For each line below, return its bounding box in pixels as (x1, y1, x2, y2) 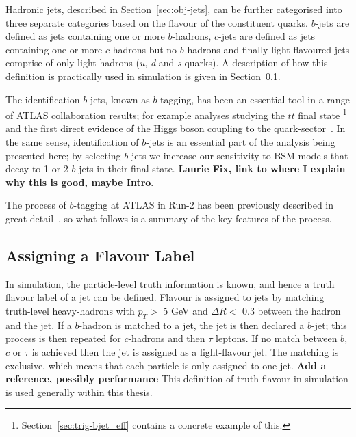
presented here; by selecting (5, 148, 121, 162)
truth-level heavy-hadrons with (5, 303, 135, 317)
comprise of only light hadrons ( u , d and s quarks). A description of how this (5, 55, 328, 70)
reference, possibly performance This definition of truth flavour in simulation (5, 371, 348, 386)
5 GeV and (163, 303, 208, 317)
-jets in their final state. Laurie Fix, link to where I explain (75, 161, 346, 176)
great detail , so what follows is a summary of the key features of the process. (5, 211, 332, 225)
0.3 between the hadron (242, 303, 341, 317)
